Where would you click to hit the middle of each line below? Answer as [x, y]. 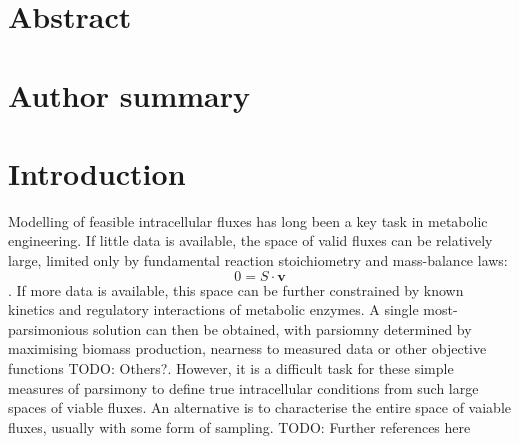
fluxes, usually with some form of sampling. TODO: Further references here [239, 426]
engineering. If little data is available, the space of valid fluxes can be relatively [250, 240]
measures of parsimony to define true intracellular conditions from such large [243, 387]
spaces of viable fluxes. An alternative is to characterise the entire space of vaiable [260, 407]
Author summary [129, 94]
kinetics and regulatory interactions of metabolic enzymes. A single [213, 309]
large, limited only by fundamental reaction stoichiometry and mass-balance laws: [258, 260]
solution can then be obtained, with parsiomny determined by [282, 328]
